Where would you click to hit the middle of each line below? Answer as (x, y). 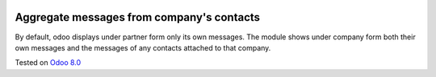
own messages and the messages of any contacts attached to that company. (143, 47)
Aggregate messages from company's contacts (138, 17)
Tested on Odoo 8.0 (48, 63)
